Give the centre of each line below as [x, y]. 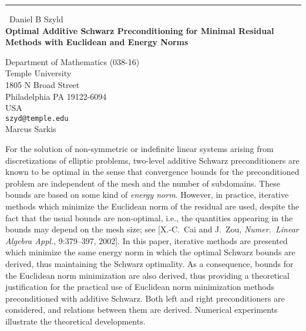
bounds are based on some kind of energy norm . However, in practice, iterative [147, 195]
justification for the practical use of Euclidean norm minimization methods [140, 287]
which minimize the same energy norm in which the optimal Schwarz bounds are [150, 252]
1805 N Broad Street [43, 84]
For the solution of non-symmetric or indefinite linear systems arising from [139, 148]
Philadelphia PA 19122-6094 [56, 96]
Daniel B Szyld [36, 19]
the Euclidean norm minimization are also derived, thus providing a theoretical [147, 275]
